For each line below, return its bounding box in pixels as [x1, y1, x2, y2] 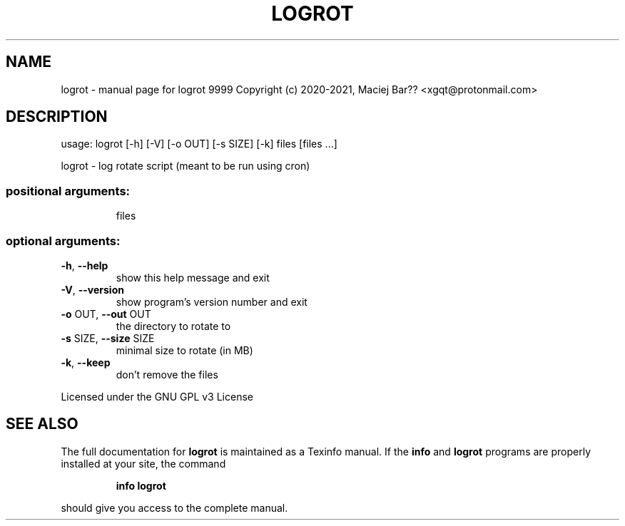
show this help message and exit [116, 271, 270, 284]
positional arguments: [6, 183, 131, 198]
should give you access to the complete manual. [61, 501, 288, 514]
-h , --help [61, 259, 108, 272]
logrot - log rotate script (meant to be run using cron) [61, 160, 310, 172]
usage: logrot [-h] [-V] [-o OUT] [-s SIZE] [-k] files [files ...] [61, 138, 337, 150]
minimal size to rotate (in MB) [116, 344, 253, 356]
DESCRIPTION [6, 108, 108, 126]
